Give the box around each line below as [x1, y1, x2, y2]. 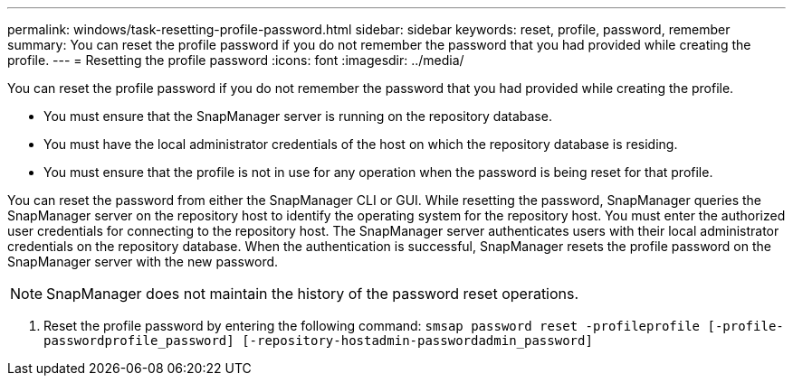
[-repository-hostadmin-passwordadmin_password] [242, 333, 593, 348]
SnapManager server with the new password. [7, 254, 279, 269]
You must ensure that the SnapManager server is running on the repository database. [43, 108, 552, 124]
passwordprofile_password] [43, 333, 234, 348]
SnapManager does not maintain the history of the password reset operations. [46, 285, 579, 303]
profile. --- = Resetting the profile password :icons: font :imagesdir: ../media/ [7, 52, 464, 68]
